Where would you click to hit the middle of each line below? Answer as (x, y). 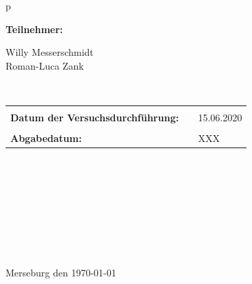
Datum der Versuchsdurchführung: (95, 117)
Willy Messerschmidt (50, 52)
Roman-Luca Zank (45, 65)
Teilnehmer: (34, 29)
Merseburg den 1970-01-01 (61, 272)
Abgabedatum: (46, 138)
